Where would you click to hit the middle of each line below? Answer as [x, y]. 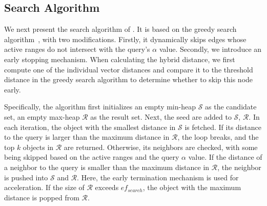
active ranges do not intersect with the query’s [77, 49]
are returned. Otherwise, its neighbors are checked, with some [161, 147]
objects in [38, 147]
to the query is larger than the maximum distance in [87, 137]
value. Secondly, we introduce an [210, 49]
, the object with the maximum [192, 187]
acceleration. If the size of [44, 187]
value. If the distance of [225, 157]
